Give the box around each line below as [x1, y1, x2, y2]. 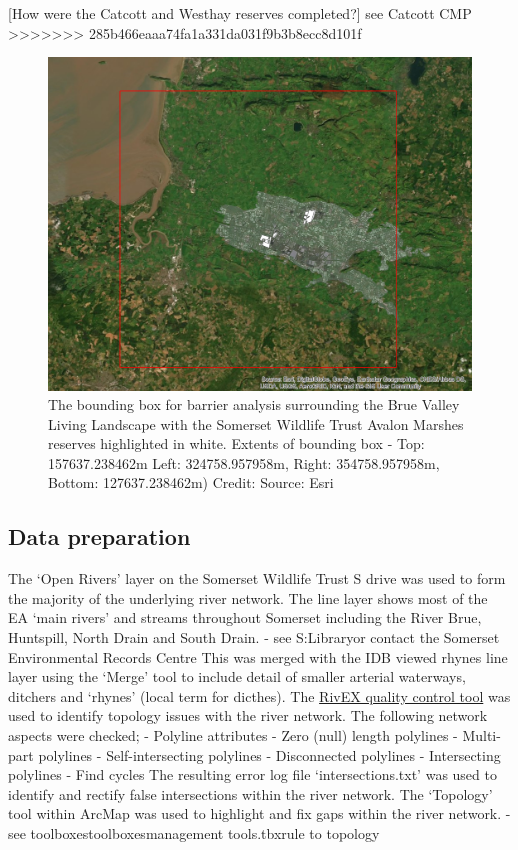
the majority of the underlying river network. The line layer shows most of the [8, 587, 488, 608]
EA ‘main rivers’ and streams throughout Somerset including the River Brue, [8, 607, 482, 628]
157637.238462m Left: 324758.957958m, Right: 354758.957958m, [48, 452, 440, 473]
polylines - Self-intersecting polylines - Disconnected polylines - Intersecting [38, 744, 501, 765]
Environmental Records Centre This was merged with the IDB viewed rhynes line [8, 646, 508, 667]
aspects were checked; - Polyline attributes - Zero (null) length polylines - [8, 725, 458, 746]
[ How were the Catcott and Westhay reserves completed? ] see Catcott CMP [8, 3, 472, 23]
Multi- [462, 725, 501, 746]
